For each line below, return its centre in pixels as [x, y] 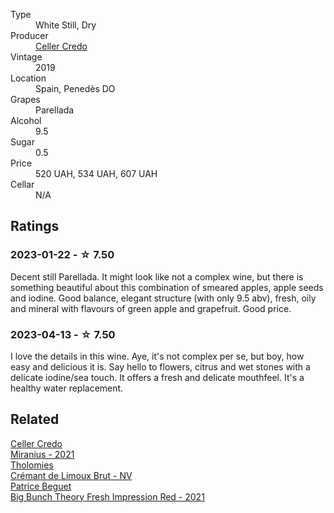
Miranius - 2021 [42, 454]
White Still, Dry [66, 25]
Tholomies [32, 465]
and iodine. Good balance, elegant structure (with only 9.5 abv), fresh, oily [163, 298]
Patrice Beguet [41, 486]
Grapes [25, 99]
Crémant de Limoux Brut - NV [71, 475]
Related [35, 419]
